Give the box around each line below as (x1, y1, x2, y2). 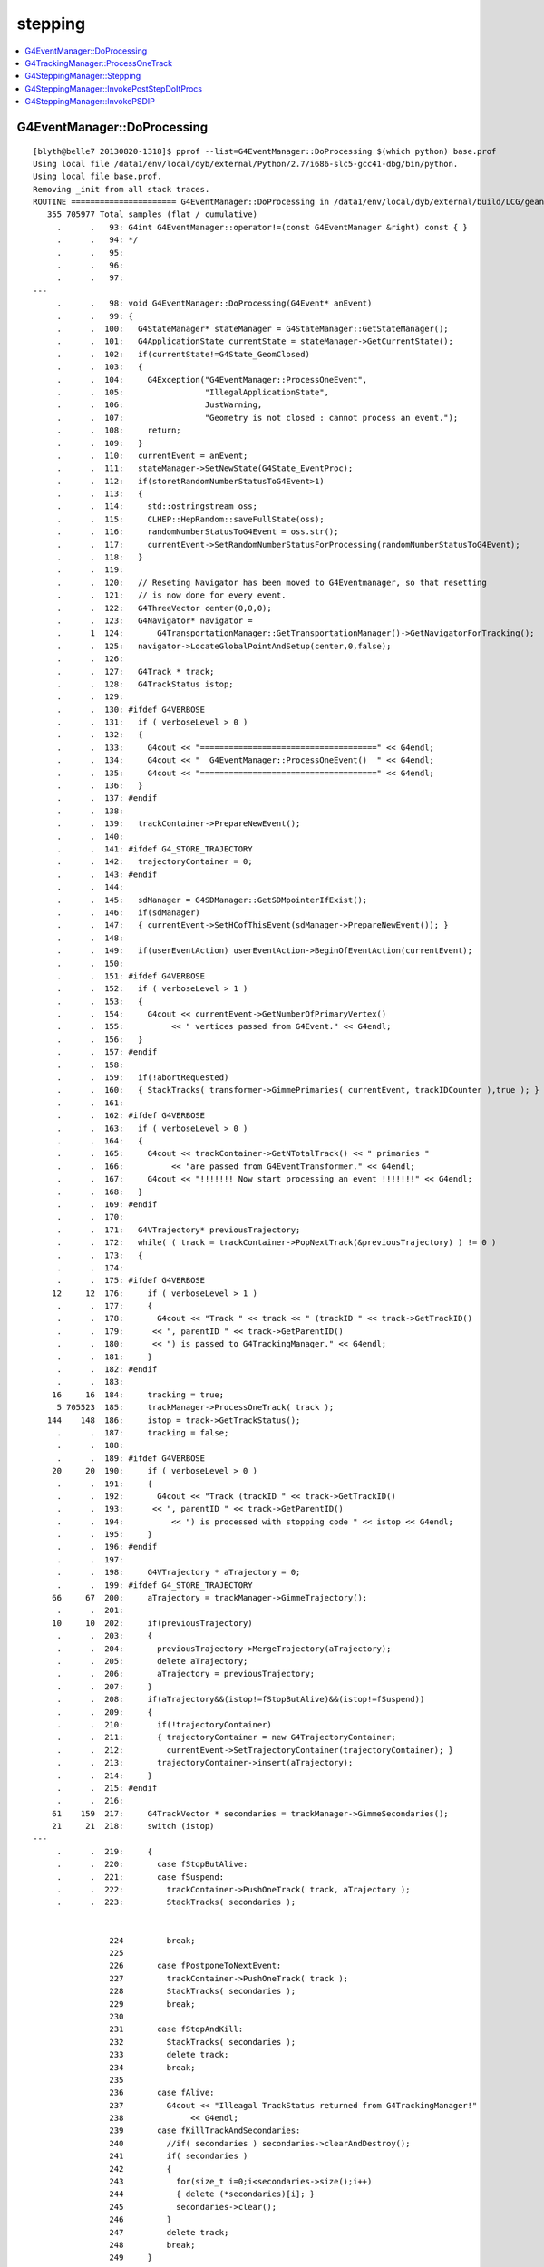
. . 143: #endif (56, 869, 158, 880)
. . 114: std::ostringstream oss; (56, 501, 258, 511)
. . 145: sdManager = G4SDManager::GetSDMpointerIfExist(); (56, 894, 368, 905)
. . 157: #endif (56, 1047, 158, 1057)
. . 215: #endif (56, 1783, 158, 1793)
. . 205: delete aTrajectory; (56, 1656, 248, 1666)
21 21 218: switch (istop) (51, 1821, 215, 1832)
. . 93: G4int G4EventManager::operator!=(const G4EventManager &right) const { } (56, 222, 469, 232)
